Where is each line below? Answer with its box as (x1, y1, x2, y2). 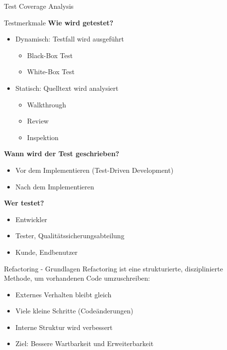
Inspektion (27, 132, 59, 142)
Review (27, 116, 49, 126)
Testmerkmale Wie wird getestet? (4, 17, 114, 27)
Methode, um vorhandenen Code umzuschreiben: (4, 273, 150, 283)
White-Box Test (27, 66, 75, 77)
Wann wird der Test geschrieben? (4, 148, 120, 159)
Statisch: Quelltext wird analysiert (15, 82, 119, 93)
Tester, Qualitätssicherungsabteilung (15, 230, 124, 241)
